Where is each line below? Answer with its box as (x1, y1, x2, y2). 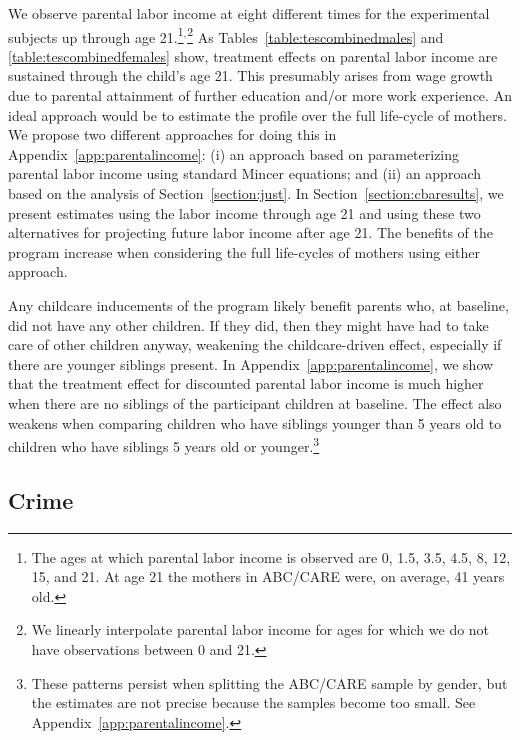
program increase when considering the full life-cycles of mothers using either (8, 241, 480, 262)
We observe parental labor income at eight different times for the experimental (8, 3, 490, 23)
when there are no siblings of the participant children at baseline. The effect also (8, 392, 502, 413)
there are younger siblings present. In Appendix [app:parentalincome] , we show (8, 353, 494, 374)
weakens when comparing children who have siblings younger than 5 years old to (8, 412, 502, 433)
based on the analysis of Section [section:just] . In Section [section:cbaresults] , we (8, 183, 504, 203)
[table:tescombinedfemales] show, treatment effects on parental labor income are (8, 45, 498, 66)
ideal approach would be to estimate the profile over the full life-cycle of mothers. (8, 104, 507, 125)
